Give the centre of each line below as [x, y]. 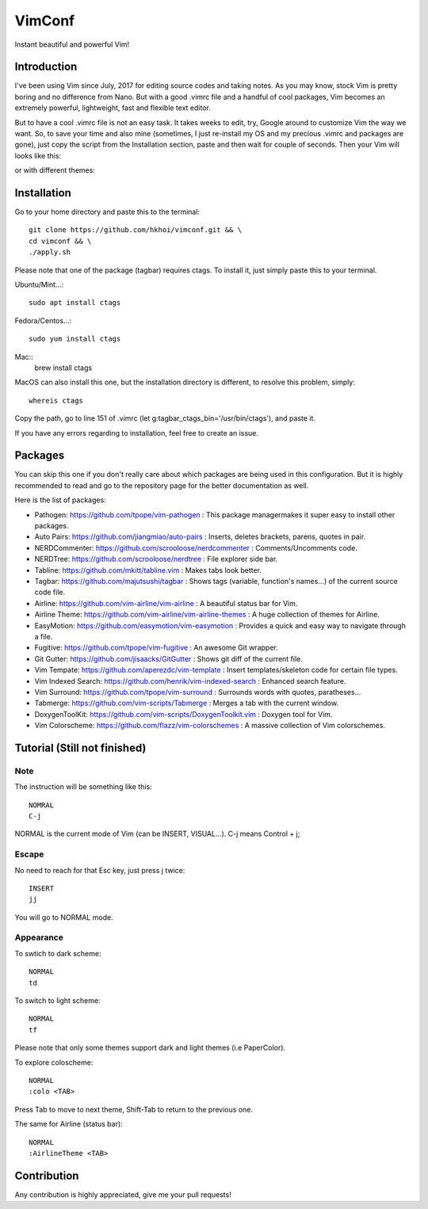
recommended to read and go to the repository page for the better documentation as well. [162, 485]
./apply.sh [50, 252]
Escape [29, 854]
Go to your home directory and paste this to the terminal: [107, 212]
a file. [44, 636]
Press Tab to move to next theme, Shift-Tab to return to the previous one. [134, 1109]
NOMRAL [42, 805]
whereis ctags [56, 400]
